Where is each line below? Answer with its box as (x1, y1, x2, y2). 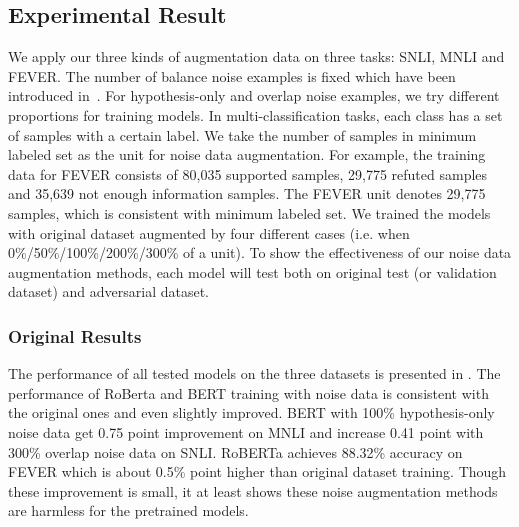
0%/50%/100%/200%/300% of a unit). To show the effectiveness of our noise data (8, 242, 512, 263)
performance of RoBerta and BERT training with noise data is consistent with (8, 382, 489, 403)
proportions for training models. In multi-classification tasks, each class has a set (8, 104, 503, 125)
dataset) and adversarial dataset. (8, 281, 209, 302)
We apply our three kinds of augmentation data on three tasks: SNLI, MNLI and (8, 46, 505, 67)
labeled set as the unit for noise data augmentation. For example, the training (8, 144, 486, 165)
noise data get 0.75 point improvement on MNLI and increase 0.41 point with (8, 421, 484, 442)
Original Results (8, 323, 142, 348)
